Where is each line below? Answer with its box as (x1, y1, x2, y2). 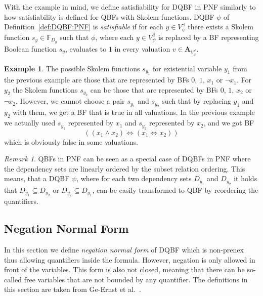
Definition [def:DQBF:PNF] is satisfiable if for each (4, 21, 163, 32)
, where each (95, 31, 134, 42)
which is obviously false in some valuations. (4, 136, 138, 147)
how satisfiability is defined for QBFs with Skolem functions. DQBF (4, 11, 214, 22)
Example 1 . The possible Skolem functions (4, 63, 140, 73)
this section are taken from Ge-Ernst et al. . (4, 284, 141, 294)
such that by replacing (162, 96, 231, 106)
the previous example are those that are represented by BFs (4, 74, 189, 85)
